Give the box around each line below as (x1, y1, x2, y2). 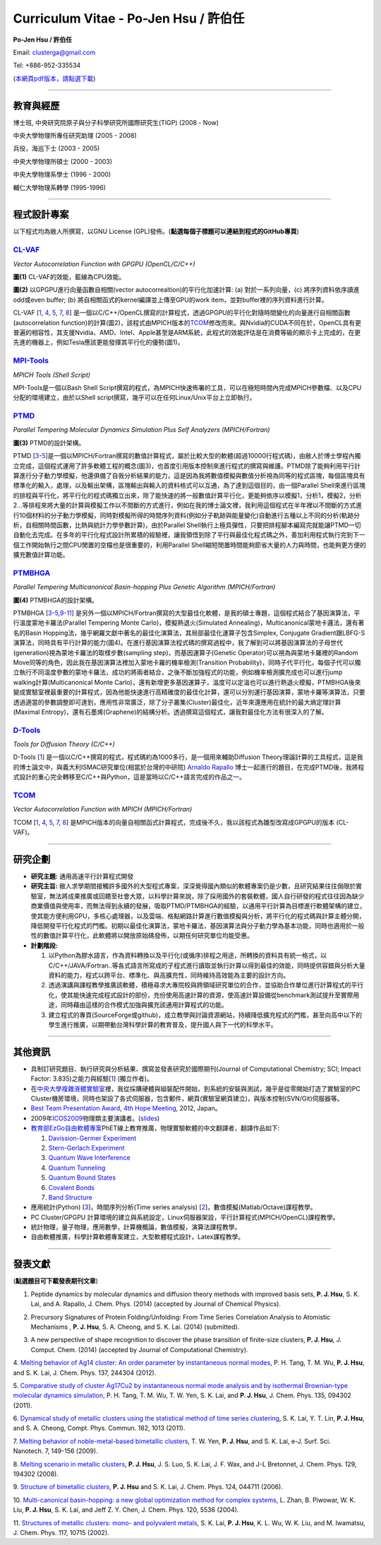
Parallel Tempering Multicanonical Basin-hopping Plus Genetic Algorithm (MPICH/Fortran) (13, 583, 276, 592)
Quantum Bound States (48, 1173, 116, 1182)
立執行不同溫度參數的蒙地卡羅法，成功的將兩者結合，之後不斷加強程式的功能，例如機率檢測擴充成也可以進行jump (13, 668, 343, 676)
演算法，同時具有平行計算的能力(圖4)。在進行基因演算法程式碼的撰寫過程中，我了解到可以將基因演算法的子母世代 (13, 638, 344, 647)
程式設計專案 (13, 208, 69, 221)
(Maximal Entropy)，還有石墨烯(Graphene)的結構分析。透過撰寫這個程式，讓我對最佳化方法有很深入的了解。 (13, 707, 328, 716)
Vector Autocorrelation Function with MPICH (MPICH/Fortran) (13, 805, 193, 813)
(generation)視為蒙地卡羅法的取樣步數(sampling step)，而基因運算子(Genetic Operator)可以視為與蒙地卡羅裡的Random (13, 648, 358, 657)
